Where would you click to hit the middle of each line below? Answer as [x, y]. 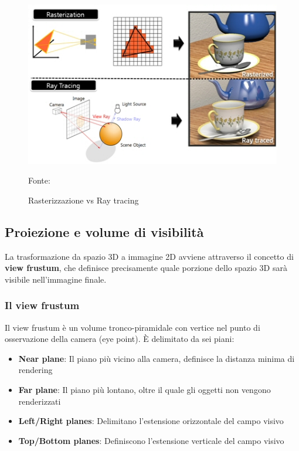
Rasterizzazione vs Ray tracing [84, 200]
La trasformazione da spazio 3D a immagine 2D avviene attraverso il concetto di [149, 256]
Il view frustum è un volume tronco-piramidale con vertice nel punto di [132, 327]
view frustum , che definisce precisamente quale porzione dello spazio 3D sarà [146, 268]
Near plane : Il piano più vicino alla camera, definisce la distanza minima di [157, 358]
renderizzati [40, 401]
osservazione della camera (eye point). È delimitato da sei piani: [120, 339]
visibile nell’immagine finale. [56, 279]
